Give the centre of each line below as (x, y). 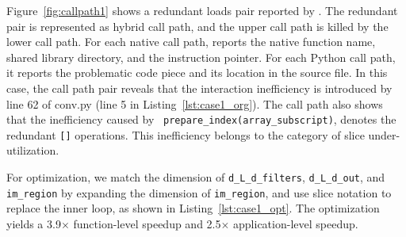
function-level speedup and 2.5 (147, 223)
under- (384, 134)
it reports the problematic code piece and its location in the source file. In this (197, 73)
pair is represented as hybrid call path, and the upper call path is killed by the (197, 26)
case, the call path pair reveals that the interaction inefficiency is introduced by (199, 88)
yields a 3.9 (34, 223)
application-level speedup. (296, 223)
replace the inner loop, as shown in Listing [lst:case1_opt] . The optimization (193, 208)
